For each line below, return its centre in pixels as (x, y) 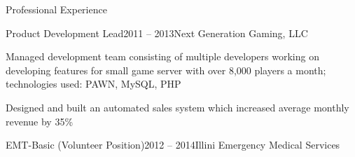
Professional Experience (56, 9)
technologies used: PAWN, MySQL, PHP (93, 84)
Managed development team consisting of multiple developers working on (162, 56)
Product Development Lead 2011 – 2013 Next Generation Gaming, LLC (157, 33)
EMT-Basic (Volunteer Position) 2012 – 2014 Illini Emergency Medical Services (173, 145)
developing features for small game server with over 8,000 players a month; (166, 70)
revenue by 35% (40, 121)
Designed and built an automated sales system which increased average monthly (177, 107)
